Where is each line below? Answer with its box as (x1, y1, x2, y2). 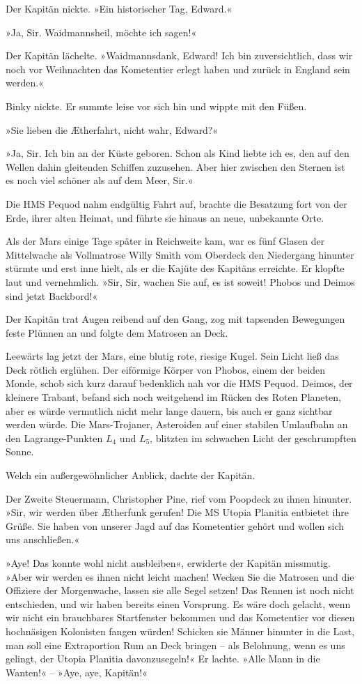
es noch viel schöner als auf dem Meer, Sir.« (6, 173, 194, 188)
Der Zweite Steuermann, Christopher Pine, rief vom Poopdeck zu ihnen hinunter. (6, 491, 352, 506)
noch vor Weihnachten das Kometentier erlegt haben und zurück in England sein (6, 61, 350, 76)
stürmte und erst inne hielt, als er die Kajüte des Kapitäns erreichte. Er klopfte (6, 261, 345, 275)
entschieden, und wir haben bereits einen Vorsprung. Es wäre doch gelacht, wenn (6, 596, 351, 611)
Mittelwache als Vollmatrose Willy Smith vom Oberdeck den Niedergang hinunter (6, 247, 354, 261)
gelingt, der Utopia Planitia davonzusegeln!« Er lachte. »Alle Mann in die (6, 651, 320, 666)
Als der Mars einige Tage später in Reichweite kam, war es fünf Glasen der (6, 234, 325, 248)
